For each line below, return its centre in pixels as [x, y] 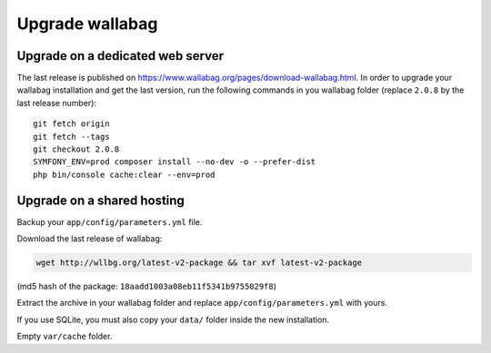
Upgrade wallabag [87, 24]
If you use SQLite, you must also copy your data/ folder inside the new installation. [173, 319]
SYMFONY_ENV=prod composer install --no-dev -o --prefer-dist [175, 162]
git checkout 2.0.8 [76, 149]
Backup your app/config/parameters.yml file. [110, 221]
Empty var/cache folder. [65, 337]
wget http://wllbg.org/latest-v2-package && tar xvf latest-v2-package [199, 263]
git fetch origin [71, 124]
